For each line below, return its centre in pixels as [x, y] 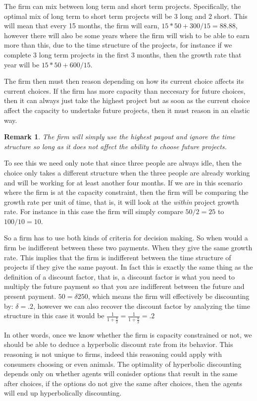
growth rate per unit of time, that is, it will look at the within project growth [122, 201]
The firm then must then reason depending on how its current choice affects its [124, 81]
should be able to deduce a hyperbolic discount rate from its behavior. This [119, 344]
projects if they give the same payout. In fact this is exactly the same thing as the [128, 267]
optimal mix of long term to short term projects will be [88, 16]
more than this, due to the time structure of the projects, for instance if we [118, 45]
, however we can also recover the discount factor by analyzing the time [142, 306]
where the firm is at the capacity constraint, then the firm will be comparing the [126, 192]
